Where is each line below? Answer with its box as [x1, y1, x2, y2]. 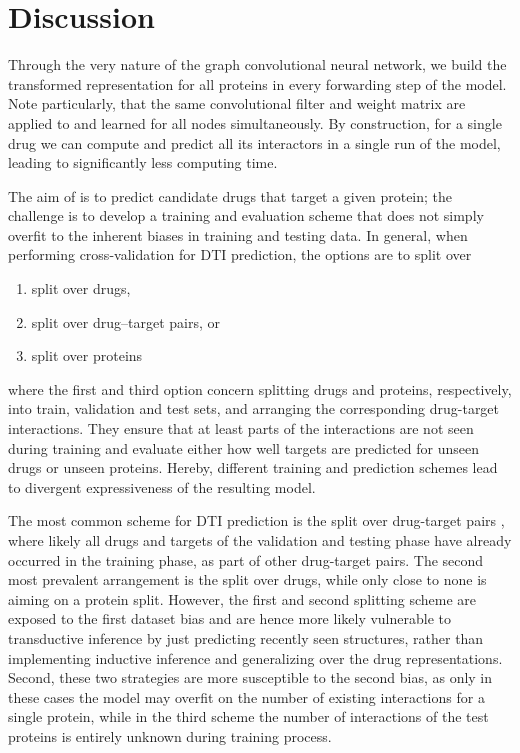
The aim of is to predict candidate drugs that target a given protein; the [8, 185, 453, 206]
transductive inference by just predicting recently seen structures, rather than [8, 627, 484, 648]
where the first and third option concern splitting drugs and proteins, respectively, [8, 378, 512, 399]
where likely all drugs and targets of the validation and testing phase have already [8, 530, 512, 550]
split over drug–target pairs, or [31, 311, 220, 332]
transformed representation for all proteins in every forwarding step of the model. [8, 73, 507, 94]
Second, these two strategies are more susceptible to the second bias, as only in [8, 667, 493, 688]
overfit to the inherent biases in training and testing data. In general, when [8, 224, 468, 245]
